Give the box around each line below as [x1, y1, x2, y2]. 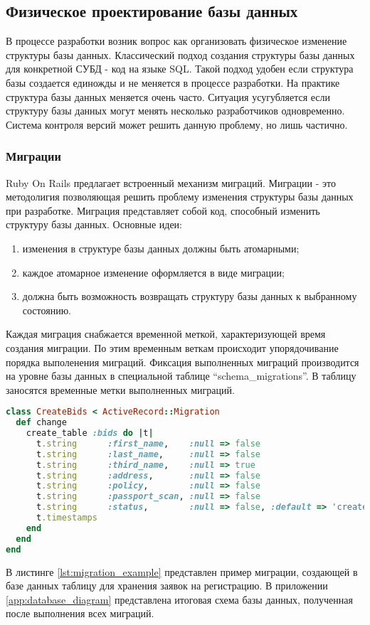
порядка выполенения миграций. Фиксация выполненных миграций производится [6, 354, 359, 369]
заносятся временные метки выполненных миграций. [6, 382, 235, 397]
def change [16, 417, 67, 428]
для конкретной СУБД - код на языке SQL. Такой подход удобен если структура [6, 61, 354, 76]
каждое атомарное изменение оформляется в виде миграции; [22, 265, 285, 279]
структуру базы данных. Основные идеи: [6, 217, 182, 232]
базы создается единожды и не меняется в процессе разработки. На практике [6, 75, 340, 90]
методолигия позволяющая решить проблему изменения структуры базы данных [6, 189, 354, 204]
